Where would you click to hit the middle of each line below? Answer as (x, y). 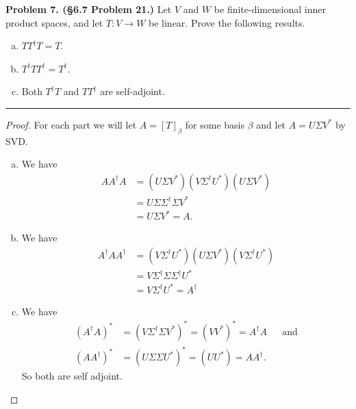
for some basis (215, 124)
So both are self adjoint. (72, 376)
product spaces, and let (54, 22)
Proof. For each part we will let (71, 124)
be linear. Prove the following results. (227, 22)
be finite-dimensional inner (270, 9)
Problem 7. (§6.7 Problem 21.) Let (89, 9)
